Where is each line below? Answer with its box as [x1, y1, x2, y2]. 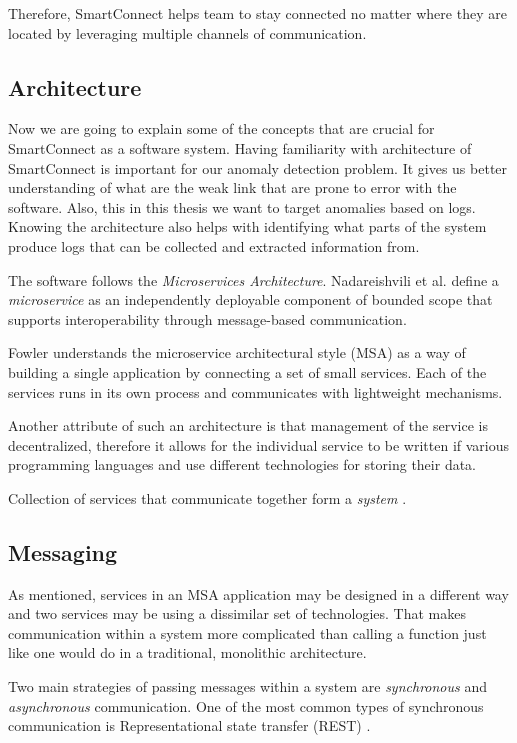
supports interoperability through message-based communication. [8, 308, 407, 329]
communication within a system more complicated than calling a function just [8, 622, 487, 643]
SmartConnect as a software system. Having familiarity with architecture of [8, 137, 472, 158]
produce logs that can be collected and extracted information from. [8, 235, 420, 256]
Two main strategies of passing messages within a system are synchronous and [8, 676, 487, 697]
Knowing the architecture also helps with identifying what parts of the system [8, 216, 487, 237]
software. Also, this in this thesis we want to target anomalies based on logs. [8, 196, 476, 217]
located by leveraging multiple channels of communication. [8, 22, 367, 43]
